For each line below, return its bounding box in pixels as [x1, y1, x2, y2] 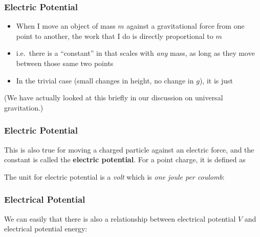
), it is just [199, 75, 233, 85]
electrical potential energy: [4, 223, 88, 234]
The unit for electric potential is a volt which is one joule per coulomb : [4, 171, 225, 182]
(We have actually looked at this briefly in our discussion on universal [4, 92, 223, 103]
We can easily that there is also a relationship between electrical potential [4, 213, 236, 224]
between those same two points [16, 58, 114, 68]
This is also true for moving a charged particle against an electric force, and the [4, 144, 254, 155]
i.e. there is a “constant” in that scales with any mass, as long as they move [16, 48, 255, 58]
